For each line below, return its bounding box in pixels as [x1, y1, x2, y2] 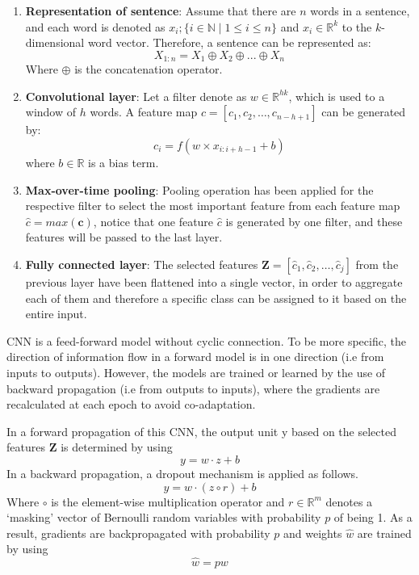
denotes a [325, 493, 373, 510]
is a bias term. [88, 154, 159, 171]
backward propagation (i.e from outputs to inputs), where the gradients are [6, 380, 380, 397]
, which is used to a [288, 87, 385, 104]
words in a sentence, [310, 2, 410, 19]
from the [355, 255, 399, 272]
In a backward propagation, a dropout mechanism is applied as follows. [6, 464, 359, 481]
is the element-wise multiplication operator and [51, 493, 285, 510]
